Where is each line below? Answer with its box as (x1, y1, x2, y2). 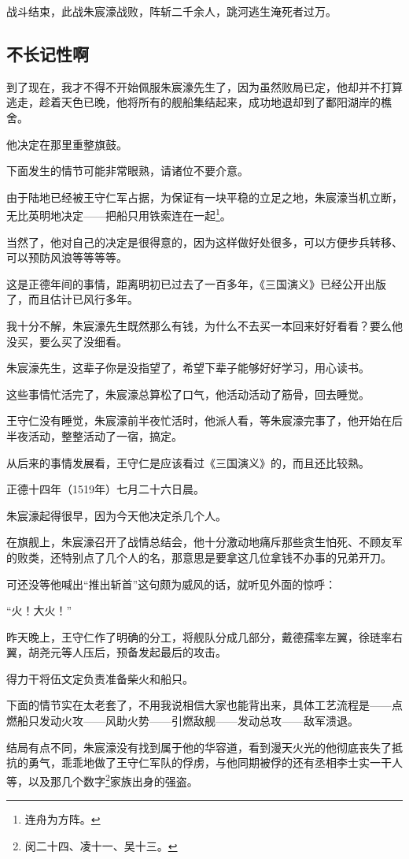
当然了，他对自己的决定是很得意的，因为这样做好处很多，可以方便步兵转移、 (6, 233, 403, 250)
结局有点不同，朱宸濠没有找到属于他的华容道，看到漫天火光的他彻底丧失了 (6, 738, 392, 755)
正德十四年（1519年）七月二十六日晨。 (6, 481, 204, 497)
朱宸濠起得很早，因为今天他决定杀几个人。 (6, 507, 227, 523)
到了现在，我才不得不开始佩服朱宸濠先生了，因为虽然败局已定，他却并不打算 (6, 78, 403, 95)
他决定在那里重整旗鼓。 (6, 136, 127, 152)
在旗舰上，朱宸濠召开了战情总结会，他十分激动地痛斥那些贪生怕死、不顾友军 (6, 534, 403, 550)
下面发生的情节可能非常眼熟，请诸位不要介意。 (6, 162, 249, 179)
